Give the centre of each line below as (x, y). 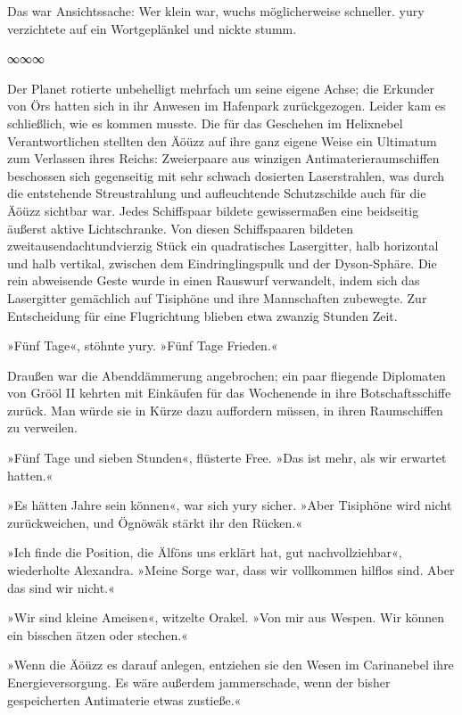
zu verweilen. (42, 427)
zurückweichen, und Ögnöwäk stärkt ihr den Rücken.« (155, 522)
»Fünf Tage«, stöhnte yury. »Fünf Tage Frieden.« (143, 345)
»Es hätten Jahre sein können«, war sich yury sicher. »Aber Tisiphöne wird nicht (230, 505)
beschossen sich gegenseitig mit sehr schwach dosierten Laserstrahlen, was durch (226, 175)
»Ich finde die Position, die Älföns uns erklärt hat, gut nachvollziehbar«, (205, 552)
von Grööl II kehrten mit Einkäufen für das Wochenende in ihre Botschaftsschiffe (229, 393)
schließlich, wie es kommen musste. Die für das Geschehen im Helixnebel (205, 123)
